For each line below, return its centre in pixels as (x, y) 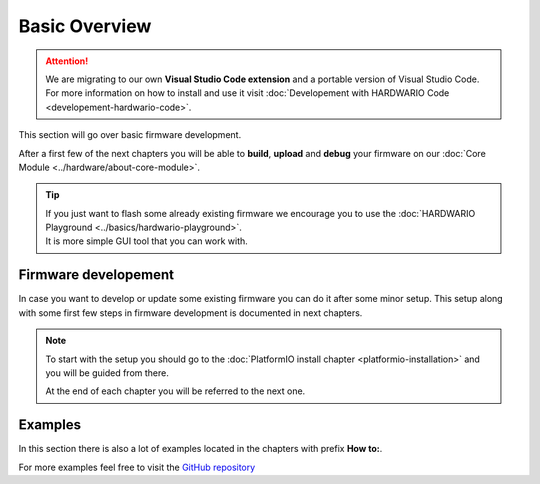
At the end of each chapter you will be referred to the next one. (175, 391)
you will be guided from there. (107, 372)
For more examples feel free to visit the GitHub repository (137, 467)
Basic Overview (85, 26)
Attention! (67, 61)
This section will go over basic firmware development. (130, 135)
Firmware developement (96, 275)
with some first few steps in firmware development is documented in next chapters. (190, 312)
